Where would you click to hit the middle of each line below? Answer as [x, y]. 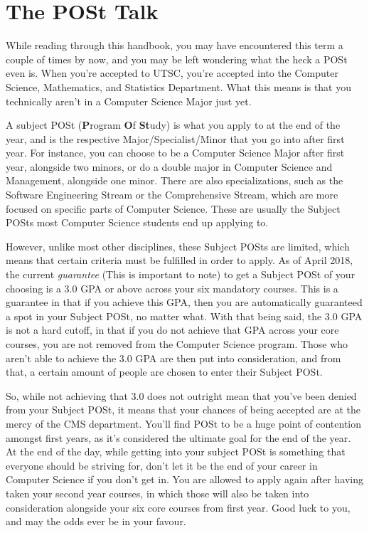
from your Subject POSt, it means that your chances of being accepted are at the [183, 410]
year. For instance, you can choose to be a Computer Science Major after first [175, 153]
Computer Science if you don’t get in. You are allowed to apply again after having [184, 479]
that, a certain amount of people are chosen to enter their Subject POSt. [164, 372]
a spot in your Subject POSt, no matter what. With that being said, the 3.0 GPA [184, 316]
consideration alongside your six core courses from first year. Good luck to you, [178, 507]
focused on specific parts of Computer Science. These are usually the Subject [173, 208]
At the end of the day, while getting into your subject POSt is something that [176, 452]
